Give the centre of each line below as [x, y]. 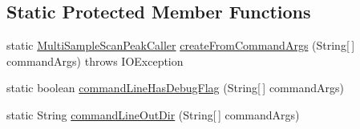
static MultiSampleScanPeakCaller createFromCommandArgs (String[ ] [181, 45]
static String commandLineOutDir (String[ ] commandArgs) [153, 114]
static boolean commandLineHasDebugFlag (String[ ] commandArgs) [175, 88]
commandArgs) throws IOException [95, 60]
